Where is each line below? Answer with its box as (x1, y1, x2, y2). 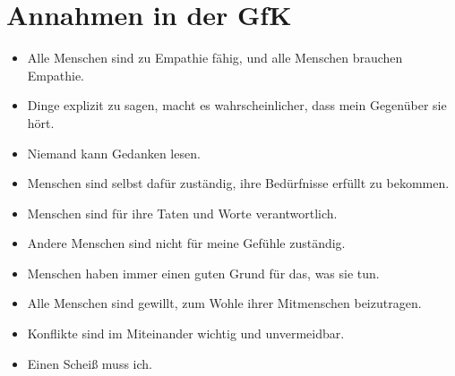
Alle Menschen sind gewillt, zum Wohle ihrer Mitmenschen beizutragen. (27, 294, 422, 312)
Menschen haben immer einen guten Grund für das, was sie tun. (27, 263, 380, 282)
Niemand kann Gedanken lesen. (27, 143, 201, 162)
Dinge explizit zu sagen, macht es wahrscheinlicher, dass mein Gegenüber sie (27, 96, 447, 115)
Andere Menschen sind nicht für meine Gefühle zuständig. (27, 234, 346, 252)
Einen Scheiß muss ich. (27, 354, 152, 372)
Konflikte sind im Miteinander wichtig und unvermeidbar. (27, 324, 345, 343)
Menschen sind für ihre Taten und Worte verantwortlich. (27, 203, 338, 222)
